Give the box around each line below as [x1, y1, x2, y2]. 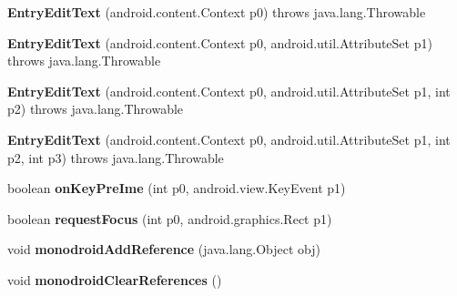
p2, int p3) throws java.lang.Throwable [7, 148, 224, 167]
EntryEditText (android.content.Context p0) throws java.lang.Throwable [7, 3, 426, 21]
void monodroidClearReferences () [7, 270, 222, 289]
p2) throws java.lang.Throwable [7, 99, 184, 118]
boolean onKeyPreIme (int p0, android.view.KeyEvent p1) [7, 179, 346, 198]
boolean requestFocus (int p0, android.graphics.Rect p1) [7, 209, 332, 228]
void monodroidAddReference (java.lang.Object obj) [7, 240, 321, 259]
